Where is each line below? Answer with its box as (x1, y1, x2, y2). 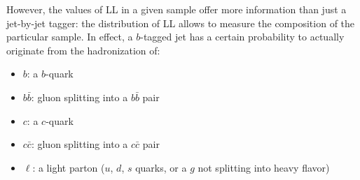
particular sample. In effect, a (6, 29, 133, 44)
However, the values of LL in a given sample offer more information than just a (6, 2, 347, 16)
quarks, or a (135, 160, 187, 174)
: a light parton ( (32, 160, 105, 174)
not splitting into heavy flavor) (198, 160, 330, 174)
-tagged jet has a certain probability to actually (140, 29, 345, 44)
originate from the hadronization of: (6, 43, 160, 57)
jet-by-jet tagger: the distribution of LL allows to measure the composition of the (6, 15, 355, 30)
